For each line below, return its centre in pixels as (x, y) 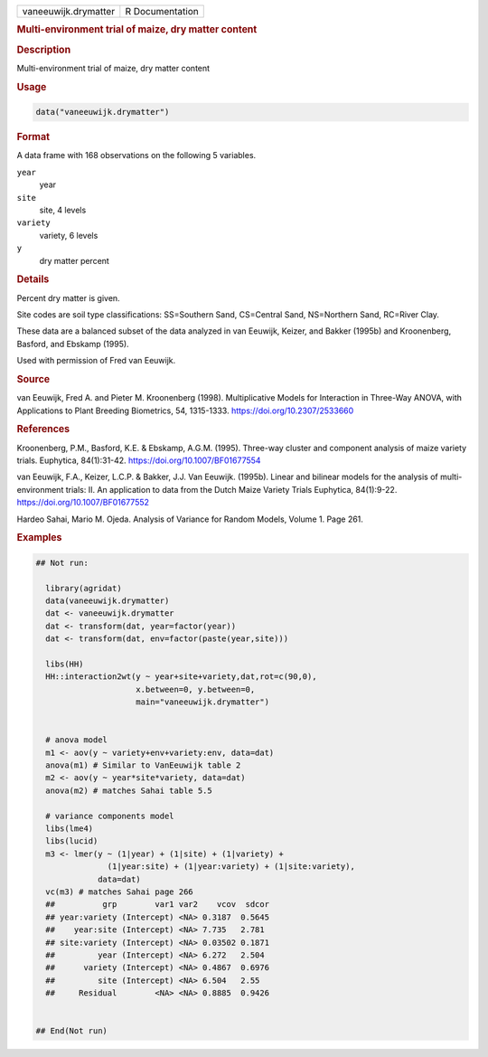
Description (44, 50)
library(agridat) (84, 588)
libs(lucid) (72, 841)
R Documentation (162, 11)
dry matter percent (75, 260)
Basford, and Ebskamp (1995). (73, 344)
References (43, 429)
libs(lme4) (70, 829)
